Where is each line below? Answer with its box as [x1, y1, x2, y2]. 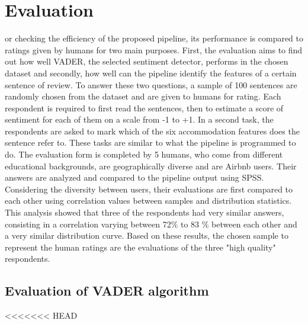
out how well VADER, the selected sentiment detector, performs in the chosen [5, 55, 288, 68]
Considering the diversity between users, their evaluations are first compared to [5, 182, 293, 195]
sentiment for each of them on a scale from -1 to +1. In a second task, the [5, 113, 274, 126]
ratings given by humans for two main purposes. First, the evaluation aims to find [5, 43, 303, 56]
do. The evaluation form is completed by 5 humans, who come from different [5, 148, 283, 161]
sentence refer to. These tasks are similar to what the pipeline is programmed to [5, 136, 296, 149]
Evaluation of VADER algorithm [5, 281, 209, 300]
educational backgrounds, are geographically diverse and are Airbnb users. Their [5, 159, 297, 172]
